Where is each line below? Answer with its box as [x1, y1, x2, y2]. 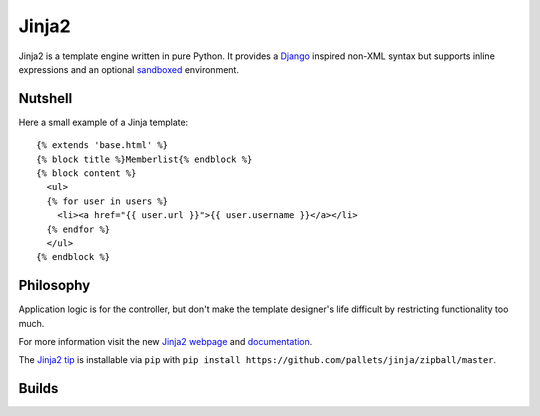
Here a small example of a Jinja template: [18, 116, 189, 128]
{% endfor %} [46, 223, 111, 235]
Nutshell [18, 90, 73, 107]
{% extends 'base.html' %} [36, 140, 169, 151]
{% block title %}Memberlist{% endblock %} [36, 153, 253, 165]
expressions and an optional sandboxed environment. [18, 63, 240, 75]
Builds [18, 380, 59, 397]
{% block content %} [36, 168, 137, 179]
